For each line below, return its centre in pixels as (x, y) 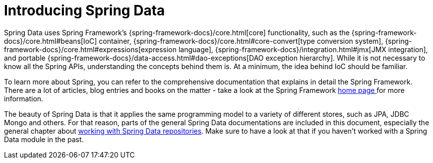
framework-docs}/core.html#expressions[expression (90, 49)
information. (24, 98)
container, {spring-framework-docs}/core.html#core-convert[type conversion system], (241, 41)
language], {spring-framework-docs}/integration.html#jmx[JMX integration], (303, 49)
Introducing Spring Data (85, 10)
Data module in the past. (44, 139)
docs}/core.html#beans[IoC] (51, 41)
